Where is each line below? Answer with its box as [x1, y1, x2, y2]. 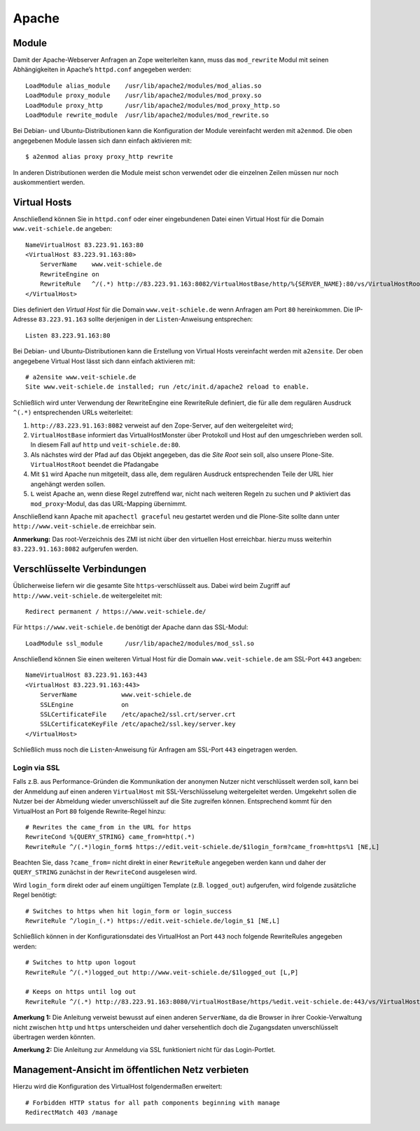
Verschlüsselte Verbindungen [13, 563, 147, 575]
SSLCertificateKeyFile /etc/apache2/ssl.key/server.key [39, 720, 236, 728]
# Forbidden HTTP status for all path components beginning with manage [25, 1099, 280, 1107]
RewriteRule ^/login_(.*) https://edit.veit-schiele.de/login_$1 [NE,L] [25, 917, 280, 925]
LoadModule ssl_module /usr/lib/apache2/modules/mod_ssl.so [25, 639, 255, 647]
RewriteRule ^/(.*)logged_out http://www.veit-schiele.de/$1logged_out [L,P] [25, 968, 299, 976]
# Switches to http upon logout [25, 959, 136, 967]
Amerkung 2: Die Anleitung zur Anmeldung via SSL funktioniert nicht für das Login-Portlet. [13, 1046, 276, 1054]
